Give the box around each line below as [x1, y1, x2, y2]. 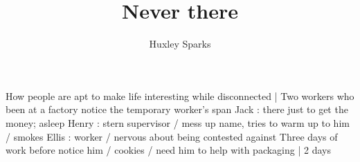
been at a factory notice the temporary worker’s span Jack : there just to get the [6, 102, 348, 117]
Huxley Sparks [149, 37, 211, 51]
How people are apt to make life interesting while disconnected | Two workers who [6, 88, 354, 103]
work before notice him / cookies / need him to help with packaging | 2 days [6, 143, 331, 157]
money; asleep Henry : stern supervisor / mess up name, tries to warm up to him [6, 115, 350, 130]
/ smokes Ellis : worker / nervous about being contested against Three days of [6, 129, 338, 143]
